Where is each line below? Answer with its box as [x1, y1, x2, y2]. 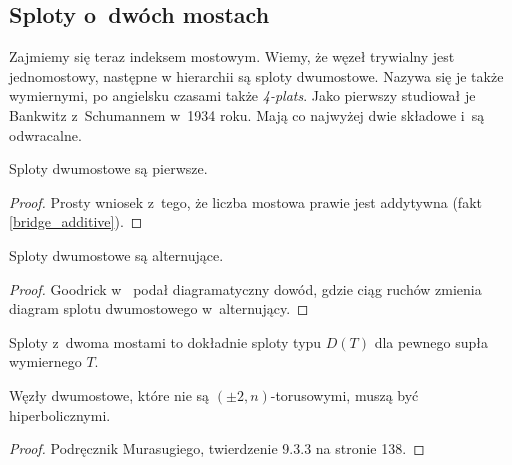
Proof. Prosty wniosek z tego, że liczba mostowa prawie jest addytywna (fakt [9, 191, 482, 212]
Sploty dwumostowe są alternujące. [9, 244, 224, 265]
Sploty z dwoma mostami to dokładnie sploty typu [9, 331, 322, 352]
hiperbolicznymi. [9, 404, 111, 425]
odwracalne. [9, 124, 82, 145]
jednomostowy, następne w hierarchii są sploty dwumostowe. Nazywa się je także [9, 65, 504, 86]
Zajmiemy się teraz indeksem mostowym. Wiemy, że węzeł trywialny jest [9, 46, 455, 67]
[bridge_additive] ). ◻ [9, 211, 143, 232]
